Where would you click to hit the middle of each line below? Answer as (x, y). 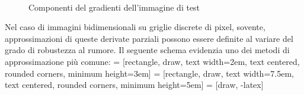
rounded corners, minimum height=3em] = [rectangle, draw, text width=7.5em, (149, 73)
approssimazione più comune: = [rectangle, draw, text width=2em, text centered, (152, 61)
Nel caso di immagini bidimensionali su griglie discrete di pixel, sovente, (135, 27)
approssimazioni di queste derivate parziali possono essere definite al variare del (149, 38)
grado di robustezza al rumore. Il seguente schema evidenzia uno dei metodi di (147, 50)
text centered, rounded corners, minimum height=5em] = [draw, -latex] (134, 85)
